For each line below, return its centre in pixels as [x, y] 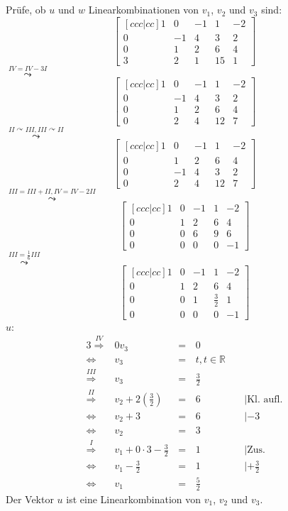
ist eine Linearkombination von [134, 499]
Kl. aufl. [265, 399]
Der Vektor [30, 499]
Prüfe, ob [26, 10]
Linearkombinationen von [144, 10]
